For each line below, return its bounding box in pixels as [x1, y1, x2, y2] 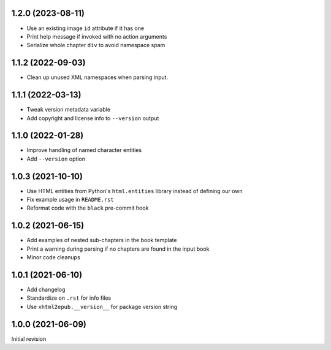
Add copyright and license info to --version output [26, 114, 159, 122]
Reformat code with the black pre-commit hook [26, 204, 149, 211]
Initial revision [11, 335, 47, 343]
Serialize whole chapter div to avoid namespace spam [26, 42, 165, 49]
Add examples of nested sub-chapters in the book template [26, 237, 177, 244]
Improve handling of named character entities [26, 146, 142, 154]
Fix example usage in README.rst [26, 196, 115, 204]
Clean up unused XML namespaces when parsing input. [26, 74, 169, 81]
